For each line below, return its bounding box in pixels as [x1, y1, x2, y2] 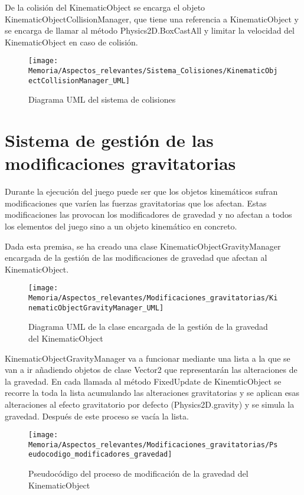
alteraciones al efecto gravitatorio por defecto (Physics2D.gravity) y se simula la [5, 398, 295, 410]
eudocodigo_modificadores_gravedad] [28, 450, 172, 459]
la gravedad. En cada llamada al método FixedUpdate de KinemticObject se [5, 375, 282, 387]
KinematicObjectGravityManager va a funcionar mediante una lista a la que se [5, 352, 290, 364]
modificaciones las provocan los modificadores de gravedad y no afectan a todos [5, 208, 292, 221]
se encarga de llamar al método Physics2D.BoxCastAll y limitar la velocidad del [5, 24, 295, 37]
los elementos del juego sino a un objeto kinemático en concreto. [5, 220, 237, 232]
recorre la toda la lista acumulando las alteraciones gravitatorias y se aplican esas [5, 386, 299, 399]
